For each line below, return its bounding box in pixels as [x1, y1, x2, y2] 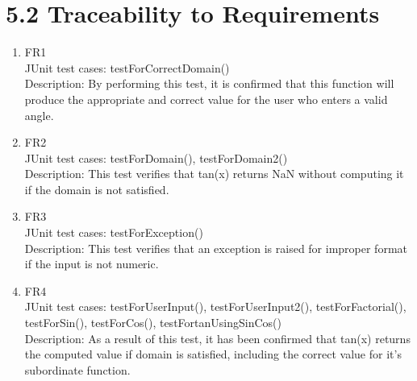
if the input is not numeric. [24, 255, 159, 272]
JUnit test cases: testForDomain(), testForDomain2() [24, 149, 288, 166]
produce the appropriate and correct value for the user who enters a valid [24, 90, 388, 107]
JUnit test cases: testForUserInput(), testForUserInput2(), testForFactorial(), [24, 298, 407, 315]
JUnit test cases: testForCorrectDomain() [24, 59, 230, 76]
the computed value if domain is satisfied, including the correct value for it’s [24, 346, 402, 362]
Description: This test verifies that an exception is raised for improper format [24, 239, 408, 256]
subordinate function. [24, 361, 131, 378]
